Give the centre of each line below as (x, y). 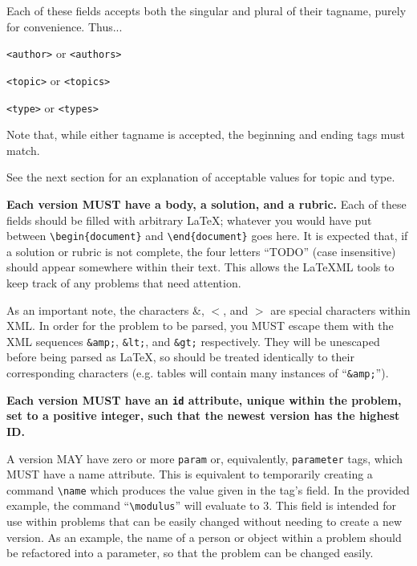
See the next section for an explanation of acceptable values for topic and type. (201, 177)
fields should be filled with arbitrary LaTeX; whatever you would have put (189, 220)
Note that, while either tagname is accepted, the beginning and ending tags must (206, 134)
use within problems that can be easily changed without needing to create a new (204, 521)
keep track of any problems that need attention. (124, 282)
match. (23, 150)
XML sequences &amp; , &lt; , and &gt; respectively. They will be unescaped (193, 341)
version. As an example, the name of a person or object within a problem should (204, 537)
